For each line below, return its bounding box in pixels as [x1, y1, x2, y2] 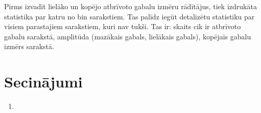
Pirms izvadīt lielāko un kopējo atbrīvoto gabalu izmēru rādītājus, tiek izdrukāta [4, 1, 257, 11]
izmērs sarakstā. [4, 41, 54, 52]
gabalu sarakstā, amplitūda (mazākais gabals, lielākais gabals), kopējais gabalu [4, 31, 251, 41]
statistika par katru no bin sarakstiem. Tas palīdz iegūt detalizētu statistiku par [4, 11, 255, 21]
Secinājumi [4, 71, 83, 92]
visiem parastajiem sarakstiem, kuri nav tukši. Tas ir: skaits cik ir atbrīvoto [4, 21, 241, 32]
